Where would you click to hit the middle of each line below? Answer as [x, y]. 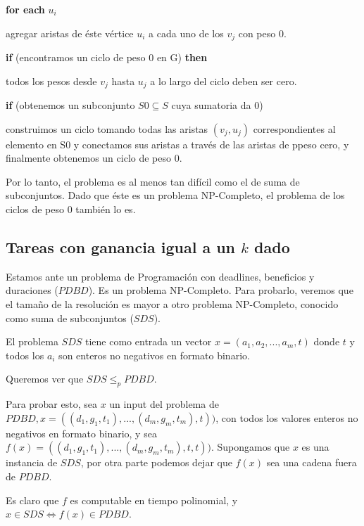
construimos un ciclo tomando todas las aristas [107, 128]
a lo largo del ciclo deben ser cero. [224, 81]
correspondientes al [294, 128]
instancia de [32, 462]
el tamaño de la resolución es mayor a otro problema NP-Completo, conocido [172, 304]
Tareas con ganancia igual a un [121, 247]
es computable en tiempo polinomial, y [154, 500]
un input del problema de [164, 404]
